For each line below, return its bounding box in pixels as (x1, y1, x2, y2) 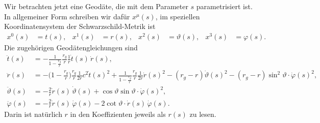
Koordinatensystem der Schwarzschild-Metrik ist (4, 21, 156, 32)
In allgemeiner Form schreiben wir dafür (4, 11, 130, 21)
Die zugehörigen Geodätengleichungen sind (4, 42, 138, 52)
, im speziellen (155, 11, 200, 21)
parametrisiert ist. (196, 1, 253, 11)
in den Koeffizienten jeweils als (70, 109, 166, 119)
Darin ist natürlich (4, 109, 62, 119)
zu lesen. (189, 109, 216, 119)
